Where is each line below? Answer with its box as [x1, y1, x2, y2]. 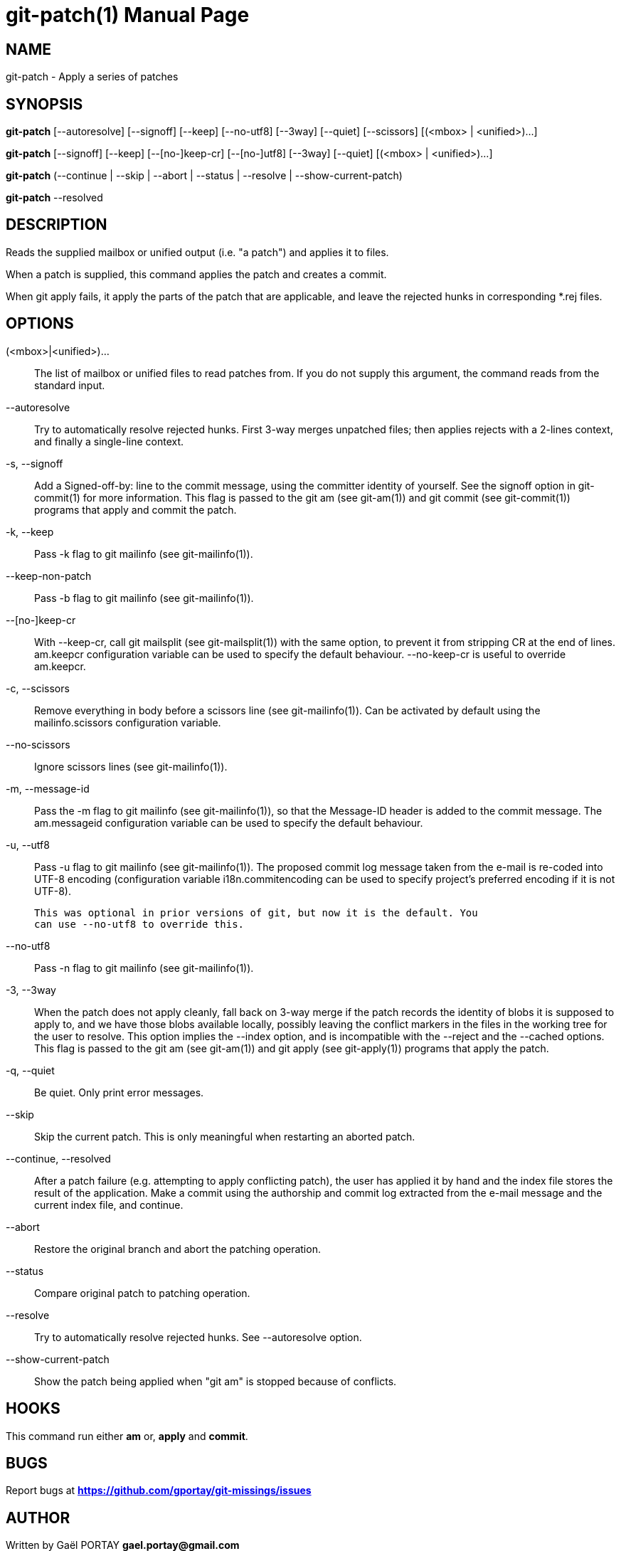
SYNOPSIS [6, 95, 83, 113]
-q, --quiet [6, 1064, 55, 1076]
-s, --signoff [6, 457, 63, 470]
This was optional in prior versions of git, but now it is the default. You [34, 906, 478, 919]
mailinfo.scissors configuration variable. [34, 716, 221, 729]
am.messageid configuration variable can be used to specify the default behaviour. [34, 816, 423, 829]
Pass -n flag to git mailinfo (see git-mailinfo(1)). [34, 961, 254, 974]
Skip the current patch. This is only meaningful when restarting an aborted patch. [34, 1130, 415, 1143]
